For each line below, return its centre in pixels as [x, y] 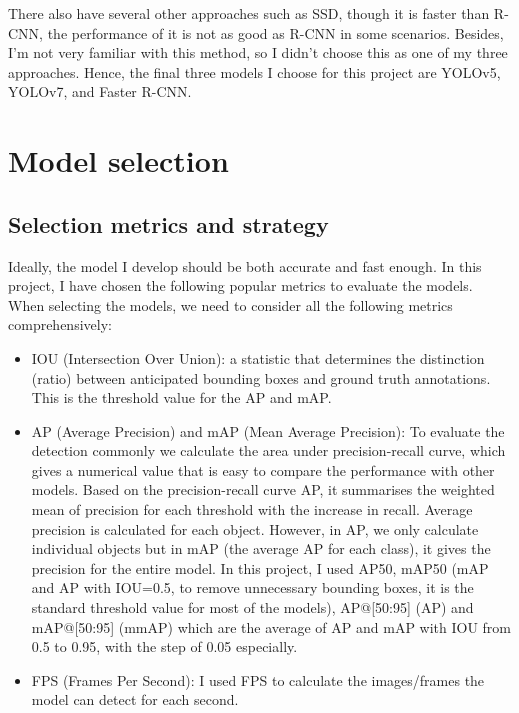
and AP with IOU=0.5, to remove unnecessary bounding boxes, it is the [252, 587]
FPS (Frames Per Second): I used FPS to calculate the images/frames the [258, 679]
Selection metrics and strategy [168, 223]
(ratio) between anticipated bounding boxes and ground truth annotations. [261, 377]
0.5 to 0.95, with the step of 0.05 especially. [164, 646]
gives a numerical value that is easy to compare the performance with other [263, 469]
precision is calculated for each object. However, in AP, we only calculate [255, 528]
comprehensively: [60, 324]
